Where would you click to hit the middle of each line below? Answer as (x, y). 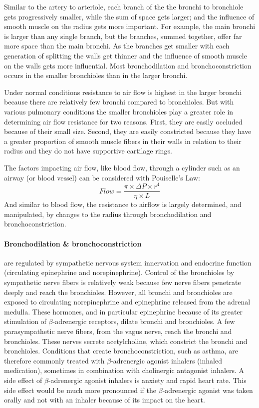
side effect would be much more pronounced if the (80, 390)
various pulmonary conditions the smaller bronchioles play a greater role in (119, 111)
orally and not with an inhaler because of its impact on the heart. (105, 400)
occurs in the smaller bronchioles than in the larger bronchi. (96, 75)
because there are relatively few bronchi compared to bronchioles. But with (119, 102)
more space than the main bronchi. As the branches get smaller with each (117, 46)
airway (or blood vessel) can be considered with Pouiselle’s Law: (102, 177)
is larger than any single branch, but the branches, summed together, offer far (123, 36)
